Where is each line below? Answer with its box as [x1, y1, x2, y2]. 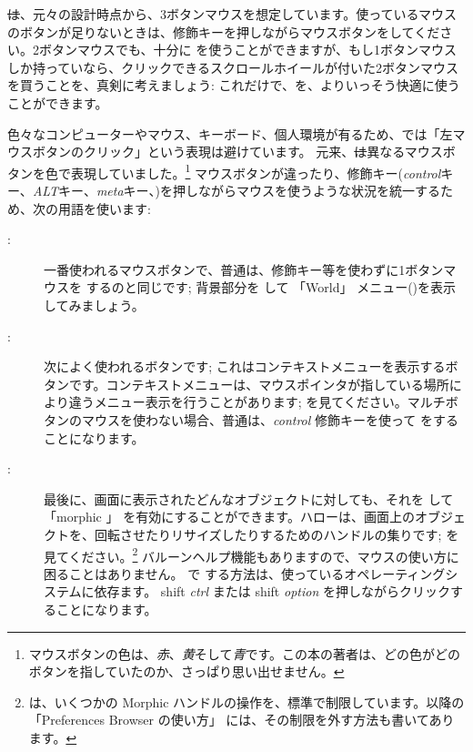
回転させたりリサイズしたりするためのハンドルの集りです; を [94, 524, 459, 544]
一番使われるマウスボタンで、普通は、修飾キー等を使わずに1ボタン [44, 259, 444, 279]
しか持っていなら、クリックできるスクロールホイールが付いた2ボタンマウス [7, 57, 459, 76]
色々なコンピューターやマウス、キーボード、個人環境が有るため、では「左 [7, 124, 453, 143]
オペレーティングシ [344, 564, 458, 583]
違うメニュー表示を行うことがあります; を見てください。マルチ [68, 392, 446, 412]
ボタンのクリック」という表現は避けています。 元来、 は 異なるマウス [32, 142, 443, 161]
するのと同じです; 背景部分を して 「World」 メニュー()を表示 [86, 278, 457, 297]
